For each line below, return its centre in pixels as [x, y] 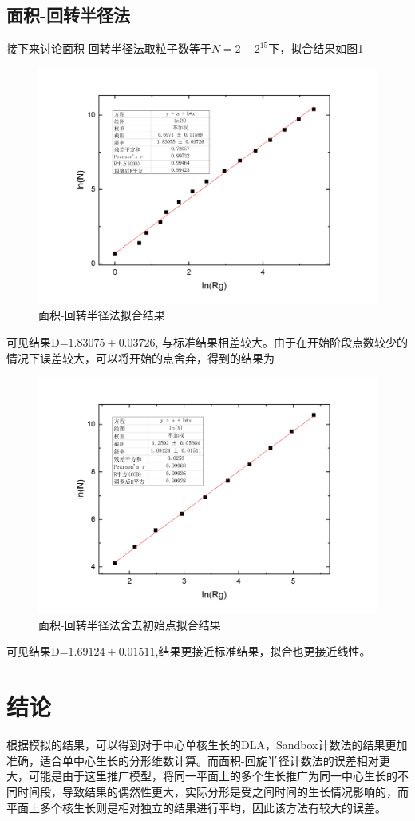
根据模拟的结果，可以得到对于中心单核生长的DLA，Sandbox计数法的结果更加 [207, 745]
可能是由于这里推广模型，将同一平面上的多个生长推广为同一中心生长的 [213, 776]
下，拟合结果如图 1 [316, 48]
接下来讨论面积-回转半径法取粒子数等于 [109, 48]
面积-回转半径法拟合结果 [102, 315]
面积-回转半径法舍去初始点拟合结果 [130, 624]
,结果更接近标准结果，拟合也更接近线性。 [263, 651]
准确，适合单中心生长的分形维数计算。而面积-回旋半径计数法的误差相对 [193, 760]
